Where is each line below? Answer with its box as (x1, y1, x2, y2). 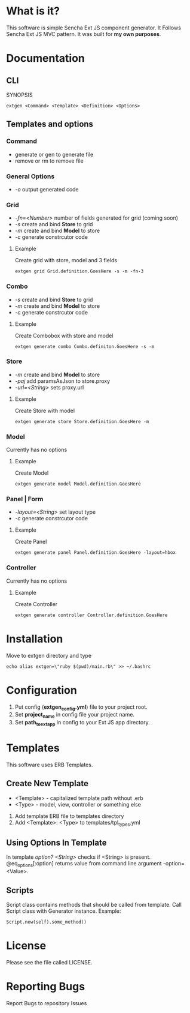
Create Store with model (14, 407, 75, 414)
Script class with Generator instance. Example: (6, 907, 121, 915)
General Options (6, 172, 55, 181)
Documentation (6, 52, 85, 65)
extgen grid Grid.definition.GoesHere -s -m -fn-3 (14, 268, 144, 274)
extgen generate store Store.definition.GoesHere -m (14, 418, 149, 424)
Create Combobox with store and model (14, 332, 114, 339)
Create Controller (14, 600, 58, 607)
